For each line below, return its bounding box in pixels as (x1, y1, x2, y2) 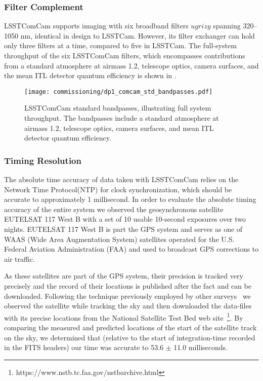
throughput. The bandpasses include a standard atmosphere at (24, 113, 219, 123)
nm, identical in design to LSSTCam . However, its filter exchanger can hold (20, 30, 255, 41)
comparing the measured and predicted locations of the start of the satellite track (4, 322, 257, 332)
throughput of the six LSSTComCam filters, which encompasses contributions (4, 50, 245, 60)
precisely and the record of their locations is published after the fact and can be (4, 280, 251, 291)
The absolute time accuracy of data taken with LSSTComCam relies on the (4, 174, 239, 185)
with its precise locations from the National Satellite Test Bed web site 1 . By (4, 310, 243, 323)
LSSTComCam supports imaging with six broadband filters (4, 20, 189, 31)
